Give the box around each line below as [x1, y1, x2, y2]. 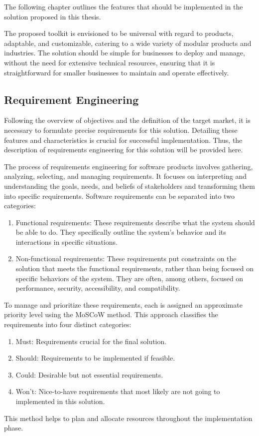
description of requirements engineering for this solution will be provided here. [4, 144, 243, 155]
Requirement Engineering [4, 91, 139, 107]
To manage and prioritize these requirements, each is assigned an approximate [4, 299, 243, 310]
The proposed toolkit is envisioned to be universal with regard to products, [4, 28, 234, 38]
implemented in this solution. [15, 396, 105, 407]
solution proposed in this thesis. [4, 11, 101, 21]
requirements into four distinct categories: [4, 319, 131, 330]
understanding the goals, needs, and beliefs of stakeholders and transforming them [4, 180, 255, 191]
